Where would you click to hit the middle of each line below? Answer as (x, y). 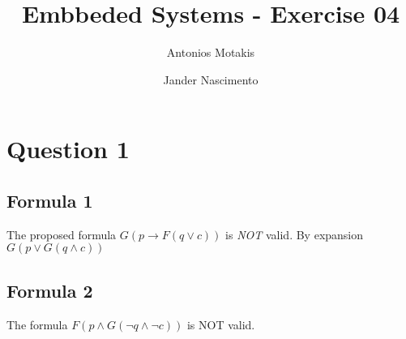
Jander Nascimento (211, 79)
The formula (37, 324)
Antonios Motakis (211, 52)
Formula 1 (50, 200)
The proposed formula (62, 234)
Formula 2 (50, 290)
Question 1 (68, 149)
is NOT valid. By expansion (295, 234)
